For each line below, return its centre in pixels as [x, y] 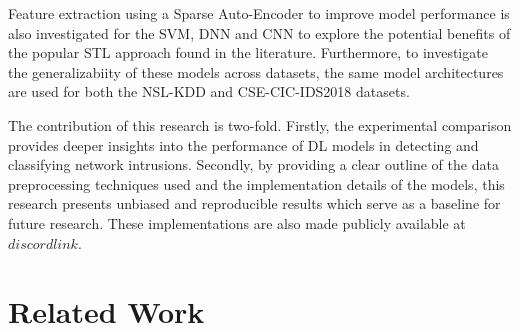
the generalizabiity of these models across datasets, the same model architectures [256, 71]
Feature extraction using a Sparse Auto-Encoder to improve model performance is [259, 13]
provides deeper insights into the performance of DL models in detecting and [243, 144]
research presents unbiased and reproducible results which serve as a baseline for [254, 203]
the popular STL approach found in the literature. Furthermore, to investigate [248, 52]
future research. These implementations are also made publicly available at [237, 222]
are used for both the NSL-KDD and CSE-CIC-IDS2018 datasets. [209, 91]
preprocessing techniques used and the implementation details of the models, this [256, 183]
